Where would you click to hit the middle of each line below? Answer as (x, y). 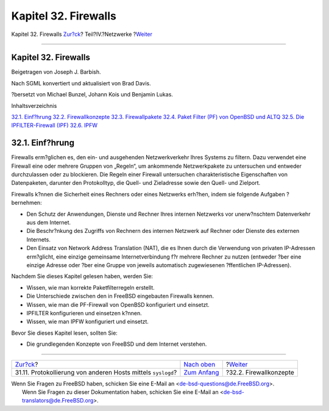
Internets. (39, 239)
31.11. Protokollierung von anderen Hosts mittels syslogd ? (96, 372)
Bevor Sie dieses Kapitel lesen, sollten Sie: (65, 333)
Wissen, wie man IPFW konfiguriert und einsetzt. (88, 322)
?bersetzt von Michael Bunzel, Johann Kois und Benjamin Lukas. (92, 95)
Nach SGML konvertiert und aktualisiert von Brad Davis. (81, 83)
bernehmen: (27, 203)
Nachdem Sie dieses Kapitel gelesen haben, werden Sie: (82, 276)
